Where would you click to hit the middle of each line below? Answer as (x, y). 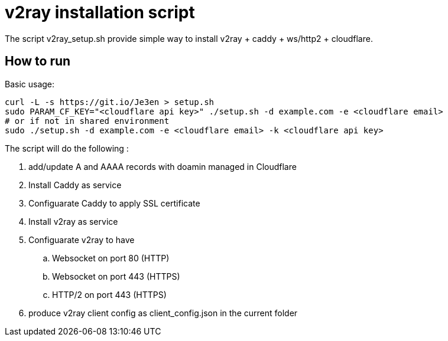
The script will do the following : (67, 148)
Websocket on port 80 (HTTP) (111, 258)
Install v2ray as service (73, 221)
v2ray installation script (100, 12)
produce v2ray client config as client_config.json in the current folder (163, 313)
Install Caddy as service (75, 185)
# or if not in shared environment (87, 121)
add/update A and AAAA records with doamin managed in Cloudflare (163, 166)
